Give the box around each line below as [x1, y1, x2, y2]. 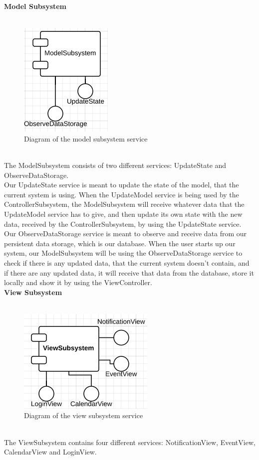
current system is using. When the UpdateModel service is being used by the [4, 189, 239, 199]
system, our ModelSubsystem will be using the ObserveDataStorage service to [4, 248, 243, 258]
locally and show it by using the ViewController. [4, 277, 152, 288]
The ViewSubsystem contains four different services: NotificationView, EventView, [4, 437, 256, 447]
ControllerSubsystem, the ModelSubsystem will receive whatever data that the [4, 199, 245, 209]
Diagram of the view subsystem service [24, 410, 143, 421]
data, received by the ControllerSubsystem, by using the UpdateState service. [4, 218, 242, 229]
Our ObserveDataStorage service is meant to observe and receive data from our [4, 228, 247, 239]
